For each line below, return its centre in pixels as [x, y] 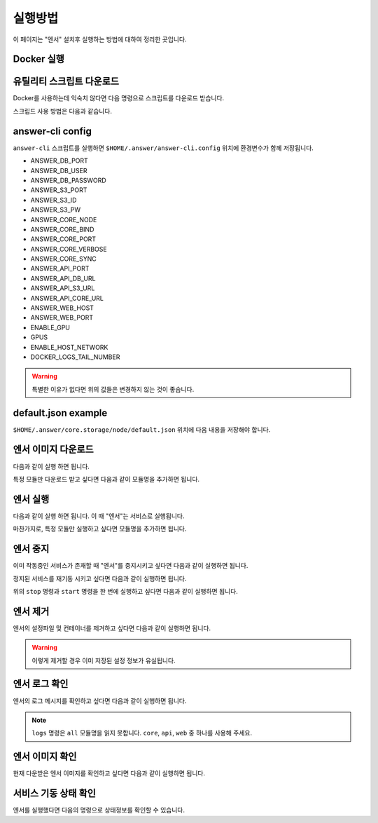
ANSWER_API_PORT [60, 268]
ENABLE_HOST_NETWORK [69, 347]
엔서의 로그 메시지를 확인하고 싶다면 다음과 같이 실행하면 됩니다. [100, 700]
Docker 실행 [38, 59]
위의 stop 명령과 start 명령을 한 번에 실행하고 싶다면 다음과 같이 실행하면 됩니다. [125, 591]
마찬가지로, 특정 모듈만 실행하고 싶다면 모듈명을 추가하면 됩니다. [100, 529]
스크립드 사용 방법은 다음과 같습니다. [62, 111]
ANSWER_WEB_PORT [62, 318]
